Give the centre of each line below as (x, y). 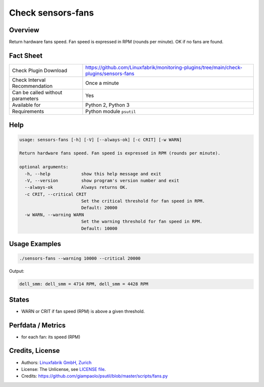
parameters (25, 99)
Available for (26, 105)
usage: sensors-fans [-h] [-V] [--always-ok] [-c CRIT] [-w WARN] (100, 140)
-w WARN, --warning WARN (54, 214)
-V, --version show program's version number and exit (102, 180)
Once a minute (102, 83)
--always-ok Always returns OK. (76, 187)
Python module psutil (111, 111)
